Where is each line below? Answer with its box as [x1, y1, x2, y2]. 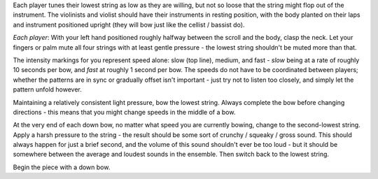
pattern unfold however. [13, 85, 82, 94]
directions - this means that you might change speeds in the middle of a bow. [13, 108, 236, 116]
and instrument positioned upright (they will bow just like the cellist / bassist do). [13, 20, 245, 29]
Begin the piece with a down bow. [13, 163, 111, 171]
